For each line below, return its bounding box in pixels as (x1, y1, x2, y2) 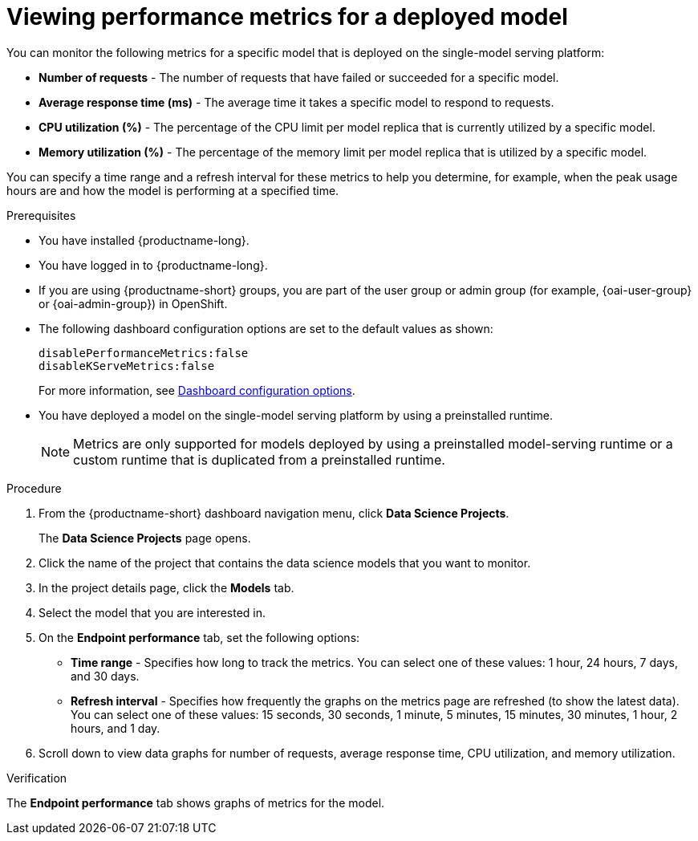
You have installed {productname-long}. (39, 233, 250, 247)
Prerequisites (6, 208, 76, 222)
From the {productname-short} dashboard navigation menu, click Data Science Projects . (39, 506, 509, 520)
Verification (6, 770, 67, 785)
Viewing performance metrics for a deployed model (6, 3, 568, 30)
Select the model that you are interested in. (39, 605, 266, 620)
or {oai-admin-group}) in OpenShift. (39, 296, 228, 311)
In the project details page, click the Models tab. (39, 580, 294, 595)
